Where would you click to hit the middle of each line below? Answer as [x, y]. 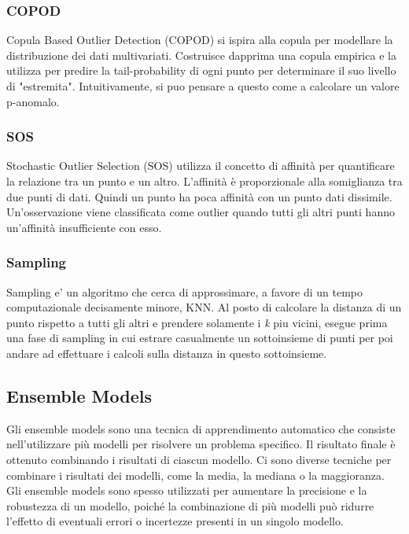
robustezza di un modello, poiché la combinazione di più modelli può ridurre [190, 505]
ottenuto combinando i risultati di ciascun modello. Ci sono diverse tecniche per [199, 459]
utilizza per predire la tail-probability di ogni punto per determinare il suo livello [201, 70]
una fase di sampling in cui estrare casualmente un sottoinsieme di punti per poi [200, 338]
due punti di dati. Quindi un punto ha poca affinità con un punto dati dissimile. [199, 196]
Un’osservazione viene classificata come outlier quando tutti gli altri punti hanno [201, 212]
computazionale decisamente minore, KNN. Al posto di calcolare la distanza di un [204, 307]
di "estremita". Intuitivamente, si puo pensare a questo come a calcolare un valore [203, 86]
